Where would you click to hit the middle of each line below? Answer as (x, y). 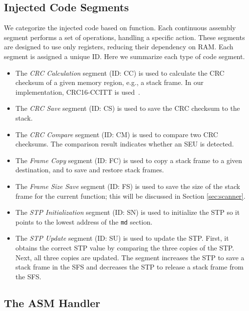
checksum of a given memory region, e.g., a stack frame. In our (109, 82)
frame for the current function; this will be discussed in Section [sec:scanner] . (130, 196)
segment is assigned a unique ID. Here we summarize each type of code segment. (124, 56)
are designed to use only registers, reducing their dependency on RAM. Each (119, 47)
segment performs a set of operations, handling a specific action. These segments (124, 37)
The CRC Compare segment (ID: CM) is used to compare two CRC (117, 134)
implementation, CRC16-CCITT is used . (78, 92)
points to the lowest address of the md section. (84, 221)
